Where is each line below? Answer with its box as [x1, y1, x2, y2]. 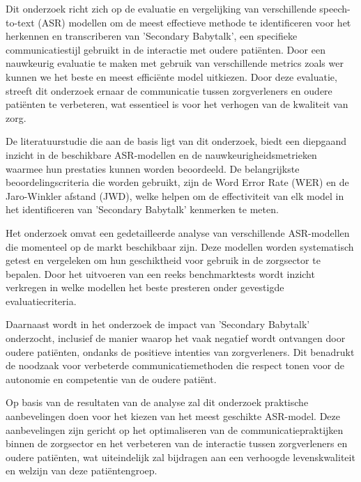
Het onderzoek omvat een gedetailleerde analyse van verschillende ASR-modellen [6, 225, 350, 240]
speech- [319, 1, 351, 15]
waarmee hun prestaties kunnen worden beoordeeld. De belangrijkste [6, 161, 300, 176]
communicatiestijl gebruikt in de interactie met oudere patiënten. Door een [6, 42, 325, 56]
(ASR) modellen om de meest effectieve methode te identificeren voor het [38, 15, 351, 29]
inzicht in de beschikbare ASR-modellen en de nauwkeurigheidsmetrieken [6, 147, 317, 162]
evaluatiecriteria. [6, 293, 77, 308]
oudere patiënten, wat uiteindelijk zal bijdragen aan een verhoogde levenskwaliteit [6, 449, 355, 464]
